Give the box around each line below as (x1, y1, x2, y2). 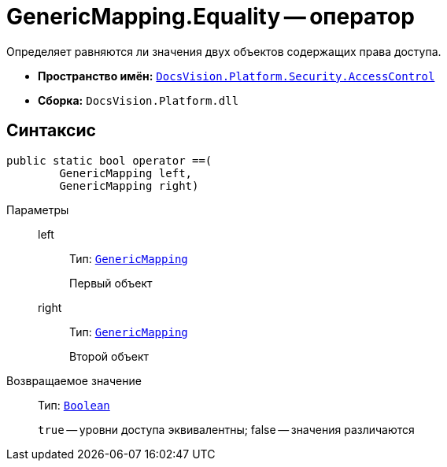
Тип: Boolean (38, 398, 110, 412)
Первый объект (69, 276, 153, 290)
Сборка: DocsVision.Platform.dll (38, 93, 239, 107)
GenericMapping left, (59, 166, 193, 180)
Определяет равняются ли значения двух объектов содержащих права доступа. (6, 44, 441, 58)
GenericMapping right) (59, 179, 199, 192)
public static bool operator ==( (6, 154, 212, 167)
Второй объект (69, 349, 150, 363)
